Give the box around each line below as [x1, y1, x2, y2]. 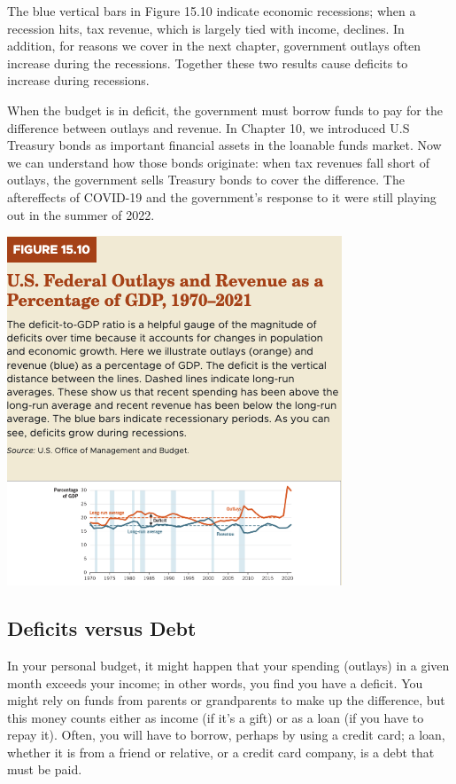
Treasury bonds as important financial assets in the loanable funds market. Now [7, 136, 442, 154]
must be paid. [7, 760, 82, 779]
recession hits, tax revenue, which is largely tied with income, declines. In [7, 19, 405, 37]
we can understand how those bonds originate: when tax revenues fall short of [7, 153, 429, 171]
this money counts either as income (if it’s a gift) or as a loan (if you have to [7, 708, 424, 726]
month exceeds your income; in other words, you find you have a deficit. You [7, 673, 423, 692]
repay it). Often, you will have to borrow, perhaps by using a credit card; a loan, [7, 725, 445, 744]
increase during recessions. [7, 71, 150, 90]
